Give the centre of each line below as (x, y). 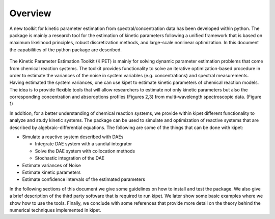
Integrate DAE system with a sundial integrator (84, 144)
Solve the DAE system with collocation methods (85, 151)
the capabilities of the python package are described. (66, 50)
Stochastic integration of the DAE (70, 158)
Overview (30, 13)
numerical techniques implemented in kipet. (55, 210)
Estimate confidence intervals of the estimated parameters (84, 179)
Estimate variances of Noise (51, 165)
